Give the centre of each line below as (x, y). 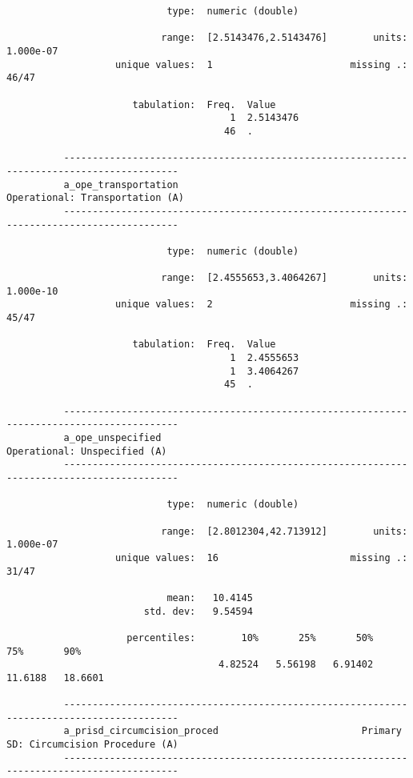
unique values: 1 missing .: (262, 64)
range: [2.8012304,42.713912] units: (285, 531)
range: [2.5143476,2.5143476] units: (285, 38)
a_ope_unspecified (112, 438)
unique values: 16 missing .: (262, 557)
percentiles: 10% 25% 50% (250, 638)
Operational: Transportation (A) (95, 198)
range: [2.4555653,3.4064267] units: (285, 278)
